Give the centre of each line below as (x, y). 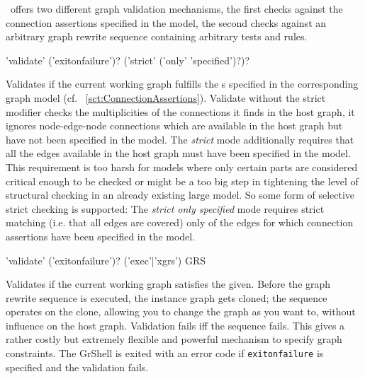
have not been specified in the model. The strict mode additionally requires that (180, 139)
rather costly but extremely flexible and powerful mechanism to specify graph (174, 339)
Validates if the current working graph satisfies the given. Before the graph (168, 284)
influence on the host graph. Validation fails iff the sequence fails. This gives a (175, 325)
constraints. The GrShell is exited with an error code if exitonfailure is (165, 353)
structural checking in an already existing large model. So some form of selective (180, 195)
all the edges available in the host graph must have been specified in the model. (178, 153)
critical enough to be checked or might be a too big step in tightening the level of (182, 181)
